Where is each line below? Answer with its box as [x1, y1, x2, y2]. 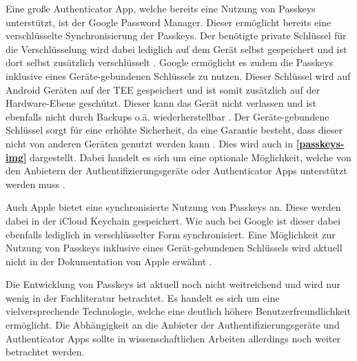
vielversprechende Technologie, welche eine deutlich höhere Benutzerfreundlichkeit [6, 304, 351, 318]
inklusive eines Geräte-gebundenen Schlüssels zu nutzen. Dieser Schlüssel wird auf [6, 68, 351, 83]
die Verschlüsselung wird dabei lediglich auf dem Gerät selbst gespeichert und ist [6, 41, 347, 56]
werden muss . [6, 176, 65, 191]
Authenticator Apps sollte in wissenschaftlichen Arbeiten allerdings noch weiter [6, 331, 340, 345]
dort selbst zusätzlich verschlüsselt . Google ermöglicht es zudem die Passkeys [6, 55, 334, 70]
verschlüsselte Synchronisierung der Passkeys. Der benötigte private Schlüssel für [6, 28, 347, 43]
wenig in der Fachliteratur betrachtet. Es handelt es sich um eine [6, 290, 280, 305]
